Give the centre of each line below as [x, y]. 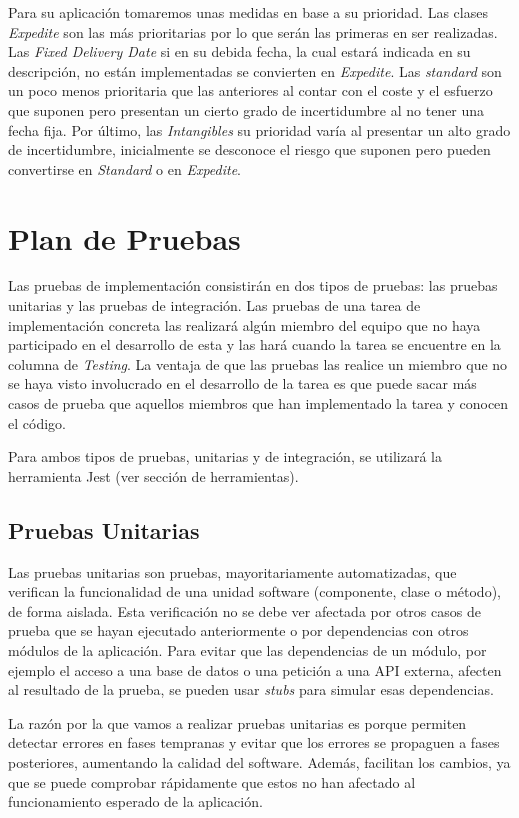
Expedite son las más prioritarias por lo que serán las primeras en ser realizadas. [253, 31]
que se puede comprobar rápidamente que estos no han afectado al [212, 781]
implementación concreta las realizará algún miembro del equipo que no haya [244, 324]
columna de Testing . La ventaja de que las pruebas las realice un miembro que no [258, 363]
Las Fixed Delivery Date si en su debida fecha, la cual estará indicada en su [239, 51]
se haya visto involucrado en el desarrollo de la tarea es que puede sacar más [242, 383]
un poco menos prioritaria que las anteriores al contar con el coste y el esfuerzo [250, 90]
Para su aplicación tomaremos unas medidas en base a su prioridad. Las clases [248, 12]
